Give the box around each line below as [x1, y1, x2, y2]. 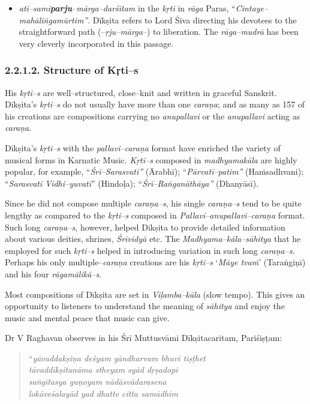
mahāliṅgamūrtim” [19, 13, 88, 26]
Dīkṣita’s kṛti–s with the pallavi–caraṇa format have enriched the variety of [5, 141, 281, 154]
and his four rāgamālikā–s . [5, 267, 102, 280]
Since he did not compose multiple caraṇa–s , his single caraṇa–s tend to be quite [5, 197, 302, 210]
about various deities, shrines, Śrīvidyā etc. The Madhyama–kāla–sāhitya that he [5, 232, 301, 245]
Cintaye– [235, 2, 269, 14]
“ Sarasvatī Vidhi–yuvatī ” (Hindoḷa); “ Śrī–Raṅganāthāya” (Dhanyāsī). [5, 176, 259, 189]
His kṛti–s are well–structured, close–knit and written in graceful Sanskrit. [5, 86, 277, 98]
